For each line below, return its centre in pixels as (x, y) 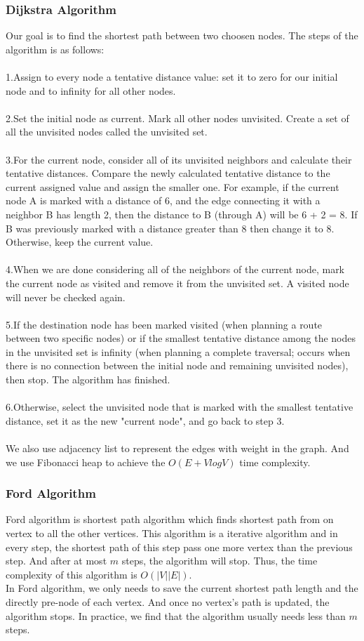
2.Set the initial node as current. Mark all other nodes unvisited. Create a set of (177, 118)
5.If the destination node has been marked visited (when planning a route (164, 324)
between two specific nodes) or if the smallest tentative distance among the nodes (181, 338)
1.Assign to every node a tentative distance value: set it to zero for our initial (172, 77)
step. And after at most (56, 561)
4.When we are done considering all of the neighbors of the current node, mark (175, 269)
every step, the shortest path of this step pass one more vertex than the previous (179, 547)
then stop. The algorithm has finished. (88, 379)
